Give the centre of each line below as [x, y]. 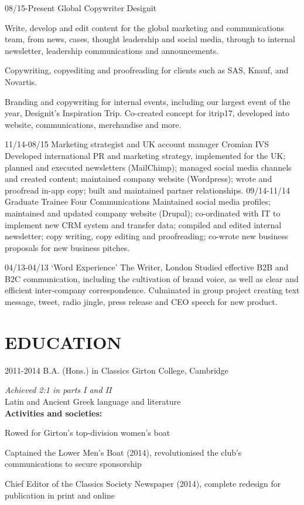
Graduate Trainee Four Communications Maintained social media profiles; [138, 201]
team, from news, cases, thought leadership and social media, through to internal [150, 39]
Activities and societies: [54, 413]
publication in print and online [60, 495]
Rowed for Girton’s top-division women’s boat [88, 433]
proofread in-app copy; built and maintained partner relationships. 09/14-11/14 [147, 190]
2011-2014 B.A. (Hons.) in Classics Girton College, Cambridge [117, 370]
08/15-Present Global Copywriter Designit [81, 8]
